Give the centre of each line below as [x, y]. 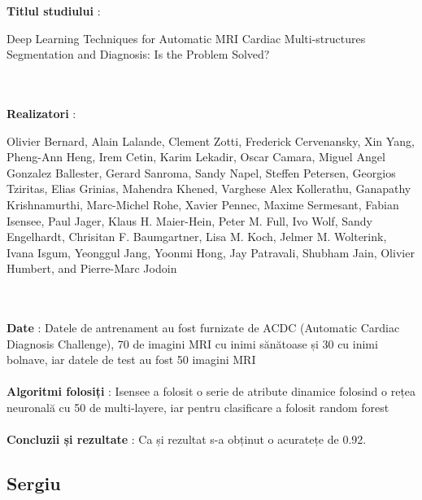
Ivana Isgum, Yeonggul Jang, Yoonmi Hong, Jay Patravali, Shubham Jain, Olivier [211, 252]
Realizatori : [41, 113]
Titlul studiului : [54, 11]
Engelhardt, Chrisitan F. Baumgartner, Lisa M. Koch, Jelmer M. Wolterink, [197, 237]
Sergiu [34, 483]
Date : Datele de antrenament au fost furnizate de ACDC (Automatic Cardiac [203, 328]
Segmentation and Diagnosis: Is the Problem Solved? [138, 54]
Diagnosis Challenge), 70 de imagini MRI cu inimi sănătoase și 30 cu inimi [192, 343]
